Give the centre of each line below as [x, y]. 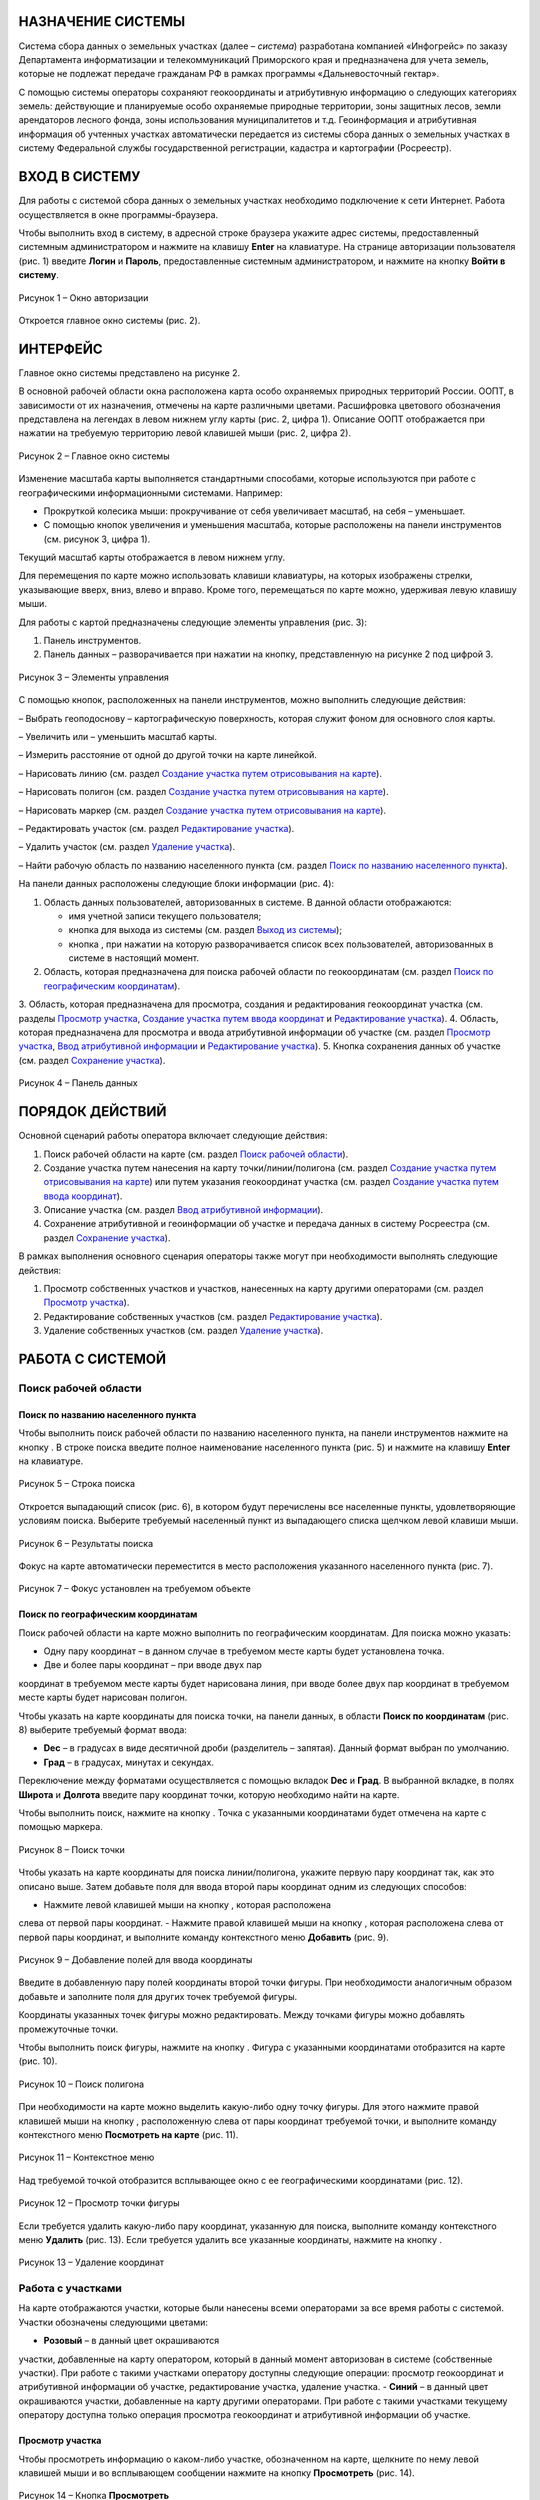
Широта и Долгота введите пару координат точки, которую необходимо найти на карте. [209, 1794]
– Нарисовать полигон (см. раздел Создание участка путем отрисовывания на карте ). [203, 792]
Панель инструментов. [92, 641]
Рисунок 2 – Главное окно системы [94, 456]
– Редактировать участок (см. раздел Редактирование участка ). [156, 828]
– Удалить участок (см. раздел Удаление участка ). [126, 847]
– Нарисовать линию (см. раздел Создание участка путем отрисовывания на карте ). [200, 773]
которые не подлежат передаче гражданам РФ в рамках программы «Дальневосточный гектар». [229, 74]
